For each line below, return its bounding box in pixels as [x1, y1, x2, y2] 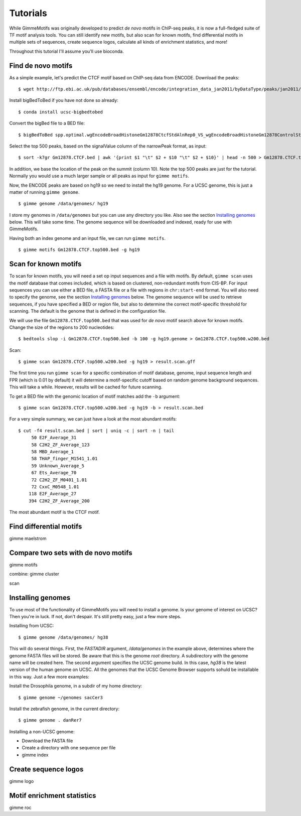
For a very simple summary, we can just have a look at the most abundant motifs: [9, 416, 177, 422]
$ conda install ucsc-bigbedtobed [18, 109, 103, 115]
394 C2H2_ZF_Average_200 [28, 498, 90, 504]
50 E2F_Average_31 [31, 435, 77, 441]
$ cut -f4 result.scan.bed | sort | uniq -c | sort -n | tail [18, 428, 175, 434]
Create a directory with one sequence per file [22, 745, 116, 751]
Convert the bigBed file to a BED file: [9, 120, 85, 126]
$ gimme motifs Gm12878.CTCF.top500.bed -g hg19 [18, 247, 140, 253]
